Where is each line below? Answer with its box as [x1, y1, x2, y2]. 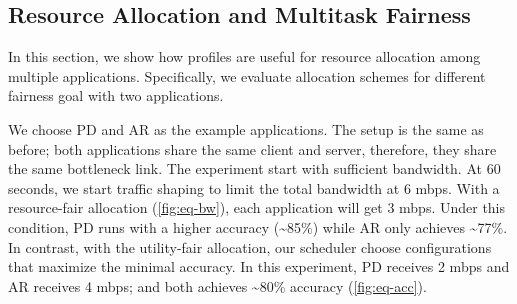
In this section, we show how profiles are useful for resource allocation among [8, 46, 481, 67]
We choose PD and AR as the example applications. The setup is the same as [8, 118, 484, 139]
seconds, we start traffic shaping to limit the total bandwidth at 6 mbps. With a [8, 177, 500, 198]
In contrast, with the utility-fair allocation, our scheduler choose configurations [8, 236, 492, 257]
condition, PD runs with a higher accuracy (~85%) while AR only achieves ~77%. [8, 216, 508, 237]
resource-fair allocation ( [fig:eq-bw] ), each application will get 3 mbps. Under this [8, 197, 506, 218]
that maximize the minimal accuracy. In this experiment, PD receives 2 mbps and [8, 256, 510, 277]
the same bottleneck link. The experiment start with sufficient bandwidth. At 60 [8, 158, 501, 179]
